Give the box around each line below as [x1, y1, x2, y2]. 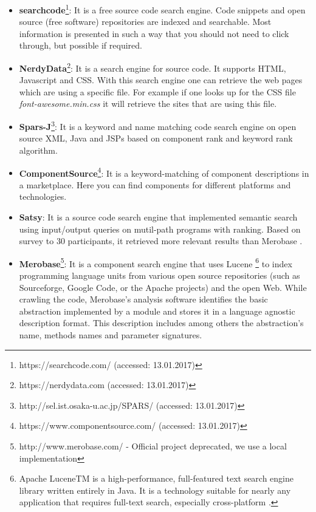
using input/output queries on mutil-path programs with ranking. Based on [19, 222, 301, 235]
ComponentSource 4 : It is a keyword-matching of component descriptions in [19, 165, 309, 179]
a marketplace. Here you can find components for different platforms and [19, 178, 291, 191]
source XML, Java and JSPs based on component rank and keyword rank [19, 132, 293, 145]
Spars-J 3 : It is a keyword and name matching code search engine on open [19, 118, 297, 132]
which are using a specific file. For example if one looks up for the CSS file [19, 85, 296, 98]
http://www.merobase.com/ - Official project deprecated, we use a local [19, 439, 287, 452]
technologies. [19, 190, 67, 203]
